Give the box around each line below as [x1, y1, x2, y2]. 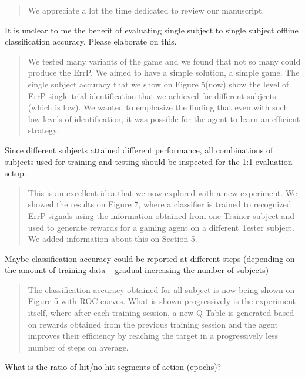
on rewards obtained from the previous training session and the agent [28, 318, 279, 330]
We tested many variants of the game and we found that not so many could [28, 55, 301, 67]
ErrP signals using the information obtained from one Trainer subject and [28, 209, 295, 221]
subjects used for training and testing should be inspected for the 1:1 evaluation [5, 155, 293, 167]
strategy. [28, 124, 59, 136]
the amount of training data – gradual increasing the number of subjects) [5, 264, 269, 276]
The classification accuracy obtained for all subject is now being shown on [28, 283, 295, 295]
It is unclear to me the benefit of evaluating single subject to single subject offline [5, 23, 299, 36]
